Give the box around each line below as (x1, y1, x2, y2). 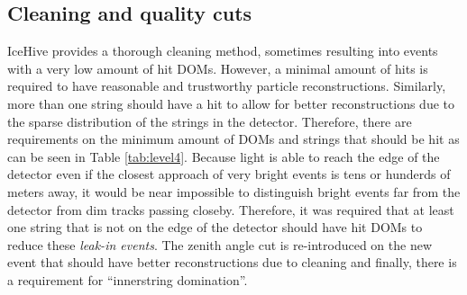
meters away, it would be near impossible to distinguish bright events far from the (7, 182, 461, 201)
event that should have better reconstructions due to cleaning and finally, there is (7, 253, 457, 272)
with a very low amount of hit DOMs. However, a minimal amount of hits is (7, 58, 428, 77)
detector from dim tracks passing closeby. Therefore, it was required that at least (7, 200, 454, 219)
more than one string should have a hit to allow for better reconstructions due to (7, 94, 454, 112)
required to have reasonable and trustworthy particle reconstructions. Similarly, (7, 76, 446, 95)
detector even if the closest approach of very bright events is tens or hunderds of (7, 165, 451, 183)
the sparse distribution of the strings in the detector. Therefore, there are (7, 112, 412, 130)
